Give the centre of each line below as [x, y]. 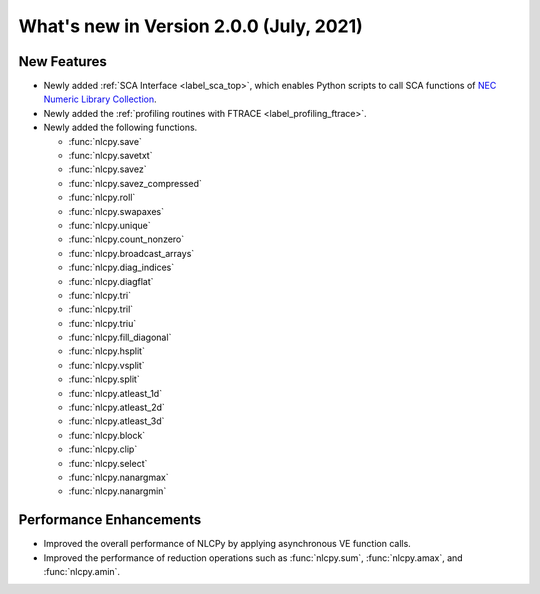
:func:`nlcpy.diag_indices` [121, 267]
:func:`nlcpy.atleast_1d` [115, 393]
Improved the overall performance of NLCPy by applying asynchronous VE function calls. [227, 544]
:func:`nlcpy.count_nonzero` [126, 239]
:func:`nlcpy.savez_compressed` [135, 183]
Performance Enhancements [110, 520]
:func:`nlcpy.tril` [101, 309]
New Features [62, 61]
